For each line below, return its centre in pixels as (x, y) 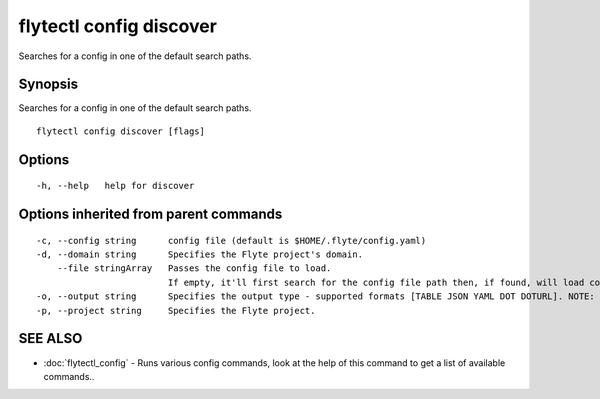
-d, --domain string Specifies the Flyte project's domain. (200, 254)
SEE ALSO (50, 338)
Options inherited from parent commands (150, 214)
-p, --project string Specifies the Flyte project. (176, 310)
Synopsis (48, 84)
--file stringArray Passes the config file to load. (194, 268)
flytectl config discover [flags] (120, 131)
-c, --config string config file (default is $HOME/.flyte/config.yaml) (231, 240)
